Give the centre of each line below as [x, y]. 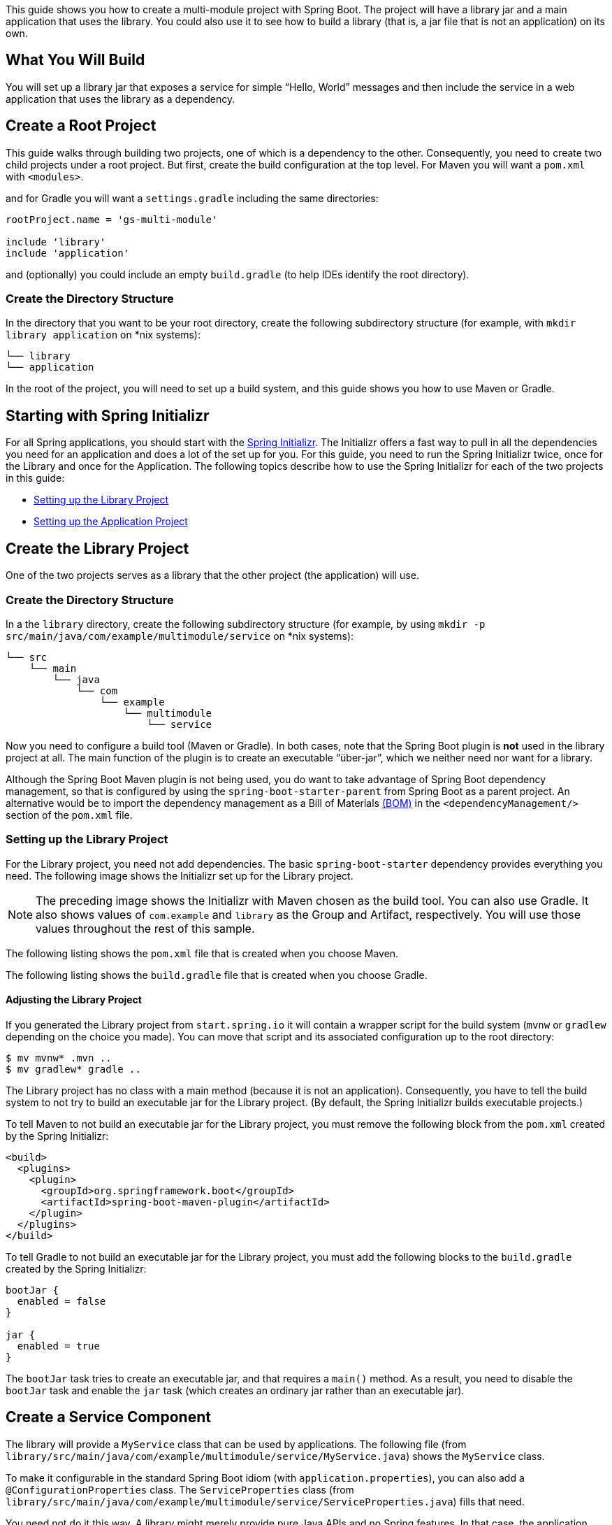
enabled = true [58, 1346]
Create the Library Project [97, 548]
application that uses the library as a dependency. [121, 99]
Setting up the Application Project [111, 522]
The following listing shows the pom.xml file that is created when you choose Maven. [202, 953]
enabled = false [61, 1301]
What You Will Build [75, 60]
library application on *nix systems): [103, 335]
